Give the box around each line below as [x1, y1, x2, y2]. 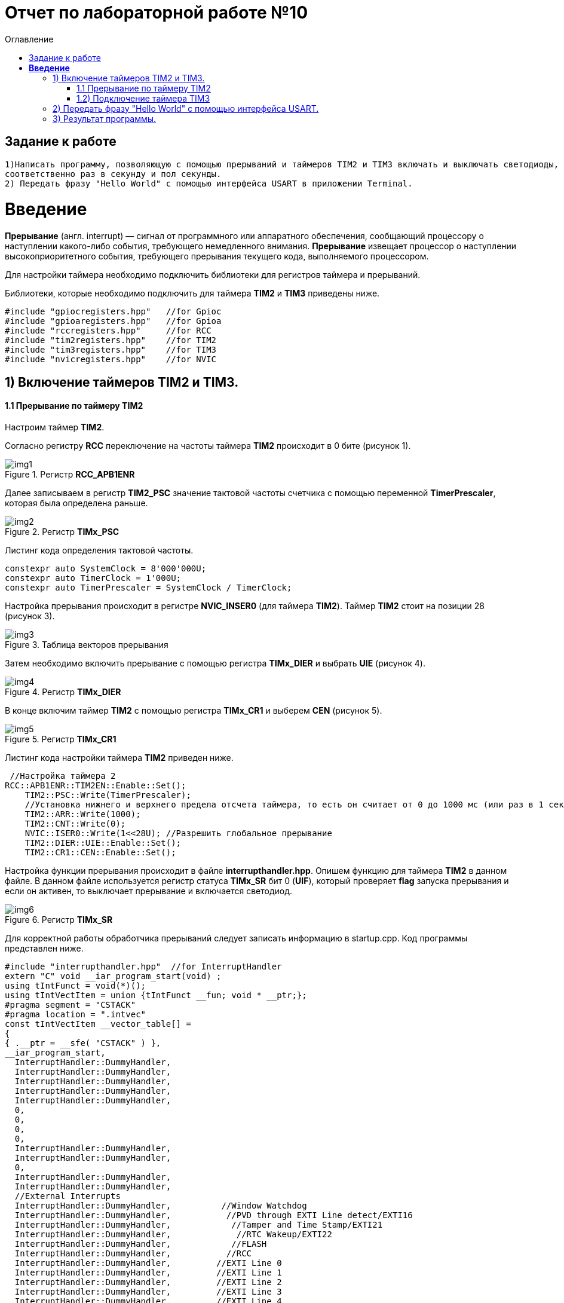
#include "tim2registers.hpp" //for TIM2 [5, 335, 217, 345]
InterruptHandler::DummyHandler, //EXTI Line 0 [14, 1258, 282, 1268]
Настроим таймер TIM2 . [5, 421, 105, 432]
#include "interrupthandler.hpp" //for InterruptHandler [5, 961, 282, 971]
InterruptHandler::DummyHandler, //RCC [14, 1248, 252, 1258]
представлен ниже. [5, 943, 84, 953]
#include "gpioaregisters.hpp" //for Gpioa [5, 316, 222, 326]
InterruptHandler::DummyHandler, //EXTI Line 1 [14, 1267, 282, 1277]
